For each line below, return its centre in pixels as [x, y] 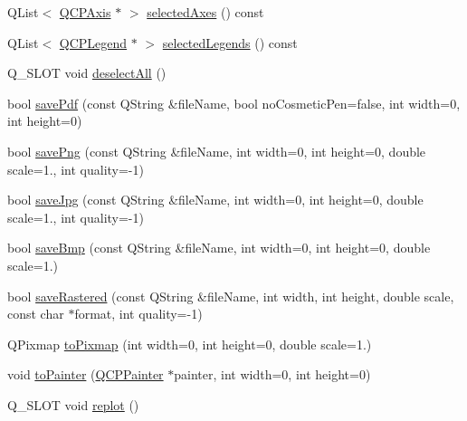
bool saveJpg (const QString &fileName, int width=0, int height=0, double [215, 200]
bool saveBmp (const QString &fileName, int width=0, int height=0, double [219, 248]
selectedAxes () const [205, 12]
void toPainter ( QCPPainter [86, 374]
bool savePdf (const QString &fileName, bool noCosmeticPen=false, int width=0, [234, 103]
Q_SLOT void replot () [73, 404]
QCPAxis [85, 12]
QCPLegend [93, 42]
